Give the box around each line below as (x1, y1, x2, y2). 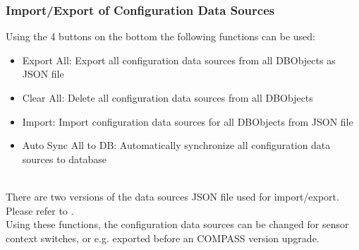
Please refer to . (6, 203, 74, 218)
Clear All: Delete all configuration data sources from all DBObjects (22, 90, 313, 105)
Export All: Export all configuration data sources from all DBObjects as (22, 52, 336, 67)
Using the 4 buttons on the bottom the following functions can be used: (6, 29, 315, 44)
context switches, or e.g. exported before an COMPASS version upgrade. (6, 230, 320, 245)
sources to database (22, 151, 107, 166)
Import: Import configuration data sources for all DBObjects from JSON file (22, 114, 353, 129)
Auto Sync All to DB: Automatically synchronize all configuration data (22, 138, 331, 153)
